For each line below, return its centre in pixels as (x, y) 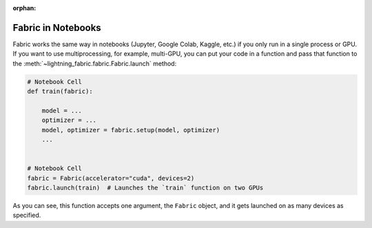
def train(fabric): (60, 92)
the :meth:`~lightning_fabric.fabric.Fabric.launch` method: (95, 63)
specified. (27, 215)
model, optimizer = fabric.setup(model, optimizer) (131, 130)
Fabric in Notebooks (57, 28)
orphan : (24, 8)
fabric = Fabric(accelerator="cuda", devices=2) (111, 178)
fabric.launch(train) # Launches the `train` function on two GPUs (145, 187)
